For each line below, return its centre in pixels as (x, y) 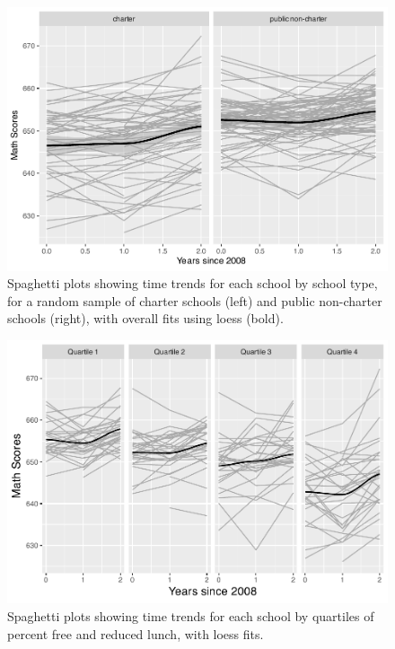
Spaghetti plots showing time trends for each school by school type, (193, 283)
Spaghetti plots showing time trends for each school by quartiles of (191, 616)
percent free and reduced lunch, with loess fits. (136, 633)
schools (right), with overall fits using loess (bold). (145, 318)
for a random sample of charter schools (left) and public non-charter (195, 300)
